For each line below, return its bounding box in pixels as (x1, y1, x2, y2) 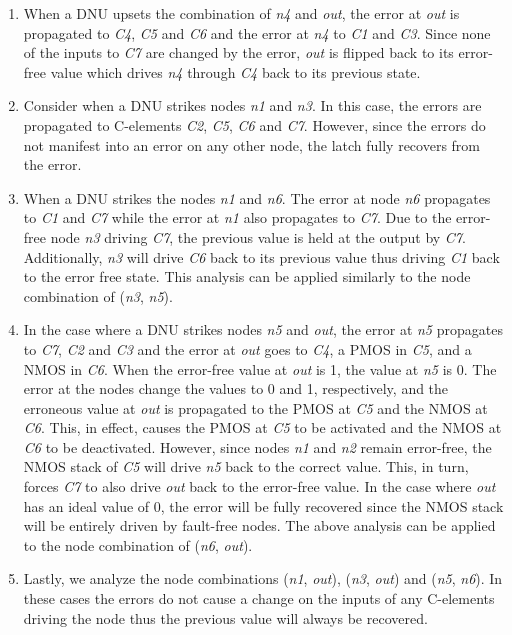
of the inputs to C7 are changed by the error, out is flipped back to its (23, 42, 454, 63)
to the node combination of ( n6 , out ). (23, 534, 253, 555)
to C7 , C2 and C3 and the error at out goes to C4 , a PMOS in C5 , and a (23, 338, 472, 359)
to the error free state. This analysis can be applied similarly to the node (23, 266, 471, 287)
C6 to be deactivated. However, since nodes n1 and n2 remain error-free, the (23, 436, 492, 457)
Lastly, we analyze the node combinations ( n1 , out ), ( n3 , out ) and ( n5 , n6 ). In (23, 568, 503, 589)
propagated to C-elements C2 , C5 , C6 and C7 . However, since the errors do (23, 114, 486, 135)
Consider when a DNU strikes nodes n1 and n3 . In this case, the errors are (23, 95, 482, 116)
